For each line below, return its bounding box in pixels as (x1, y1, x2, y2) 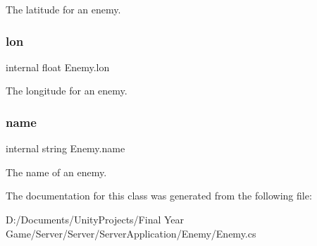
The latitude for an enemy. (6, 2, 121, 16)
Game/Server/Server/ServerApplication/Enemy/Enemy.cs (6, 226, 256, 240)
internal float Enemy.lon (6, 59, 110, 74)
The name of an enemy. (6, 164, 107, 179)
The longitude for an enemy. (6, 83, 128, 98)
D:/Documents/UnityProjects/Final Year (6, 212, 185, 226)
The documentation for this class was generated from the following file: (6, 188, 312, 203)
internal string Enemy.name (6, 141, 125, 156)
